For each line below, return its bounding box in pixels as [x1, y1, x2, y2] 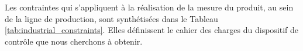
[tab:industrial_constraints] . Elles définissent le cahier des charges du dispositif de [5, 24, 299, 36]
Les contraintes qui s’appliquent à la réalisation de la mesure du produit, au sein [5, 1, 294, 13]
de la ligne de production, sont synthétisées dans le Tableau [5, 12, 218, 24]
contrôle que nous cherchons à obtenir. [5, 35, 143, 47]
